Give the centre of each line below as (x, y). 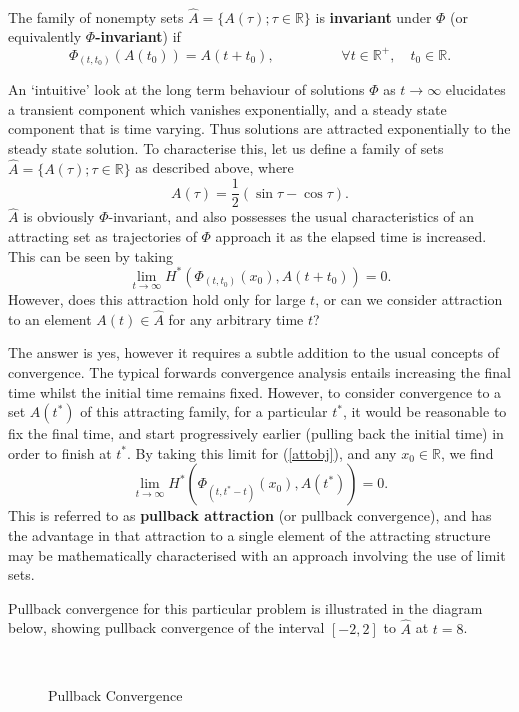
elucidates (475, 89)
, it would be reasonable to (424, 411)
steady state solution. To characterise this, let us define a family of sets (226, 147)
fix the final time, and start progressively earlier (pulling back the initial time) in (256, 433)
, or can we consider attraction (409, 298)
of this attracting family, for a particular (204, 411)
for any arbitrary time (236, 318)
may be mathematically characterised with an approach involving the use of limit (257, 554)
